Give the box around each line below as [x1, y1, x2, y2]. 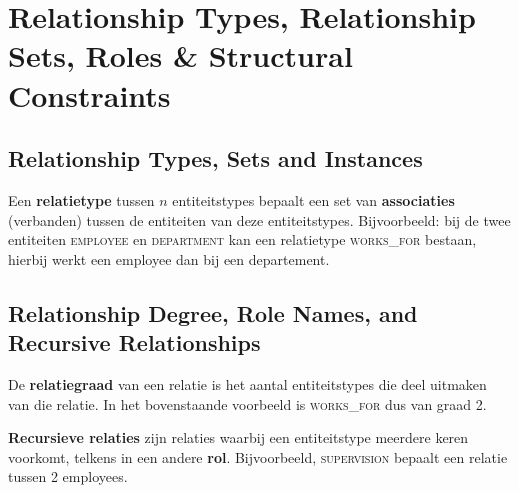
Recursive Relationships [8, 327, 261, 358]
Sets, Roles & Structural [8, 35, 353, 76]
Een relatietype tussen [8, 189, 155, 210]
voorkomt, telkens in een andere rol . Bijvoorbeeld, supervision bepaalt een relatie [8, 446, 508, 467]
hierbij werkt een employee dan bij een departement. [8, 248, 330, 269]
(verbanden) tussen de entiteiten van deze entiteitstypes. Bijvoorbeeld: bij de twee [8, 209, 511, 230]
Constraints [8, 74, 171, 115]
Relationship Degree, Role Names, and [8, 297, 418, 328]
